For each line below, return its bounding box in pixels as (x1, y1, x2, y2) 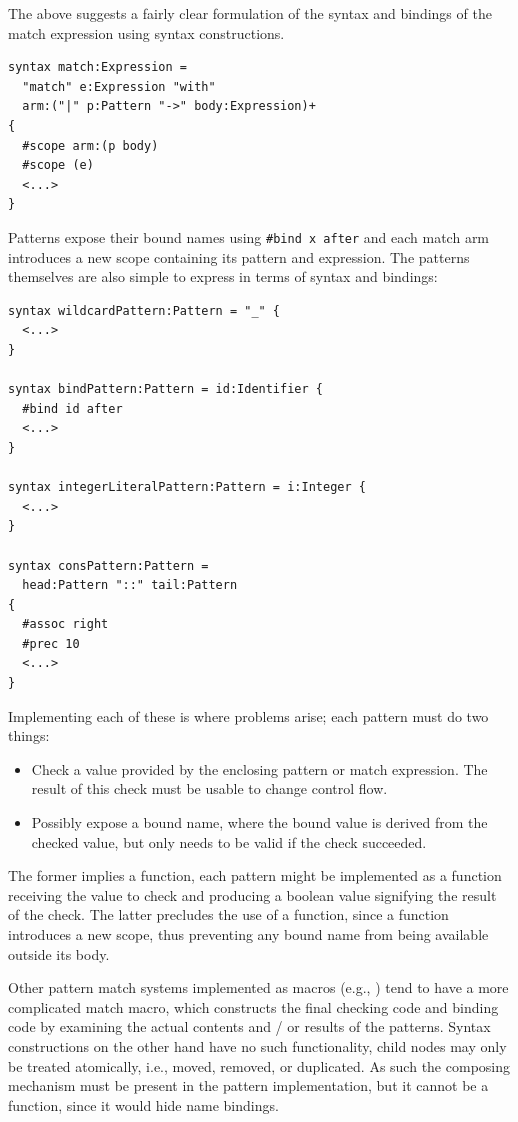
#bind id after (22, 401, 123, 416)
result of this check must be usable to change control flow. (31, 778, 388, 799)
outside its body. (8, 943, 110, 964)
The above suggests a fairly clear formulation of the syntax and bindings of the (8, 3, 492, 23)
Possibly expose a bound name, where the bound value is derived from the (31, 812, 488, 833)
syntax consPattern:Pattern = (8, 558, 209, 573)
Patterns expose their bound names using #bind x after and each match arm (8, 226, 490, 247)
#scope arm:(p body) (22, 138, 159, 153)
